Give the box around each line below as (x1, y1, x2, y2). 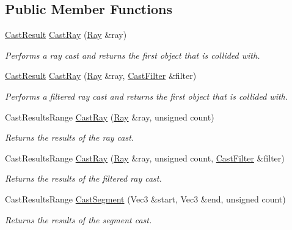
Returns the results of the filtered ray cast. (5, 172, 162, 185)
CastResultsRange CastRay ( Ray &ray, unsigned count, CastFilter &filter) (5, 151, 285, 164)
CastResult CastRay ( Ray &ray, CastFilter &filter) (5, 69, 197, 82)
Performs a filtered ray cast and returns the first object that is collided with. (5, 89, 288, 102)
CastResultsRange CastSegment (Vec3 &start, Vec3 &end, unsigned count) (5, 192, 286, 205)
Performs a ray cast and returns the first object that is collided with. (5, 48, 260, 61)
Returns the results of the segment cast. (5, 213, 152, 226)
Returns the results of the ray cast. (5, 131, 134, 144)
